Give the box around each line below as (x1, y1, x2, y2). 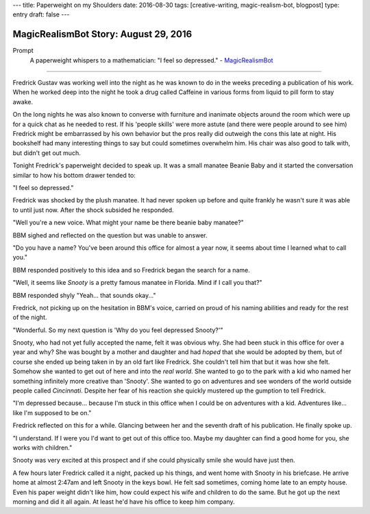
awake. (12, 97, 34, 106)
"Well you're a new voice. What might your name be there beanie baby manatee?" (12, 218, 245, 226)
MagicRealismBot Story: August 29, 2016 (12, 28, 193, 40)
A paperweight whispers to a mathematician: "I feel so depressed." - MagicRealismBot (29, 56, 273, 65)
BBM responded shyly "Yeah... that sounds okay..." (12, 291, 156, 299)
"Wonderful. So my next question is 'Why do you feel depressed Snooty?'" (12, 326, 223, 334)
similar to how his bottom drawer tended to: (12, 171, 136, 179)
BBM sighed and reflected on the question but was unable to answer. (12, 231, 208, 240)
